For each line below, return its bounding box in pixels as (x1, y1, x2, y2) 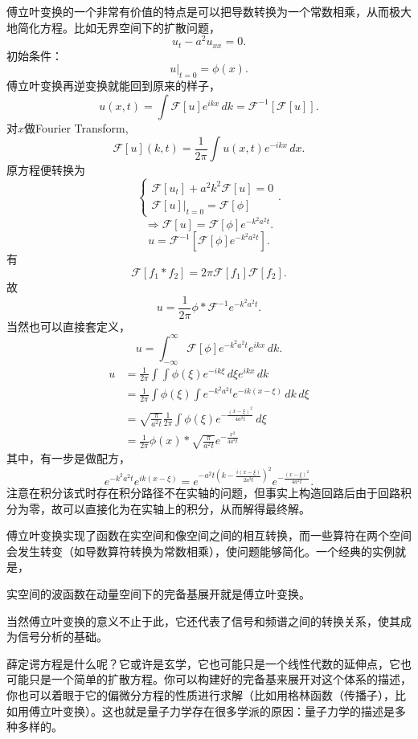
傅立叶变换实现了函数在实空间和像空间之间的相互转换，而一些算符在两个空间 (6, 527, 412, 544)
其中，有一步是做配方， (6, 450, 130, 467)
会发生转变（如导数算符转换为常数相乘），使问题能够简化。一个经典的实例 (6, 542, 395, 559)
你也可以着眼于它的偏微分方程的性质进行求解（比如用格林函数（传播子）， (6, 686, 395, 703)
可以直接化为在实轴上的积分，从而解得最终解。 (62, 500, 310, 516)
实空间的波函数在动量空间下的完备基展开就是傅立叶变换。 (6, 585, 310, 602)
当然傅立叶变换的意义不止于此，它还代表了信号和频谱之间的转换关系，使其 (6, 612, 400, 629)
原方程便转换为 (6, 161, 85, 178)
